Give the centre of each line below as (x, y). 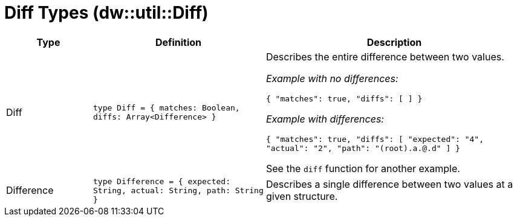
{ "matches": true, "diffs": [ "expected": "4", (375, 139)
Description (394, 42)
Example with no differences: (332, 78)
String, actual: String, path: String (178, 190)
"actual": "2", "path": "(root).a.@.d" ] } (363, 148)
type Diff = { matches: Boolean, (166, 108)
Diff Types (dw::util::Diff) (106, 13)
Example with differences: (325, 119)
